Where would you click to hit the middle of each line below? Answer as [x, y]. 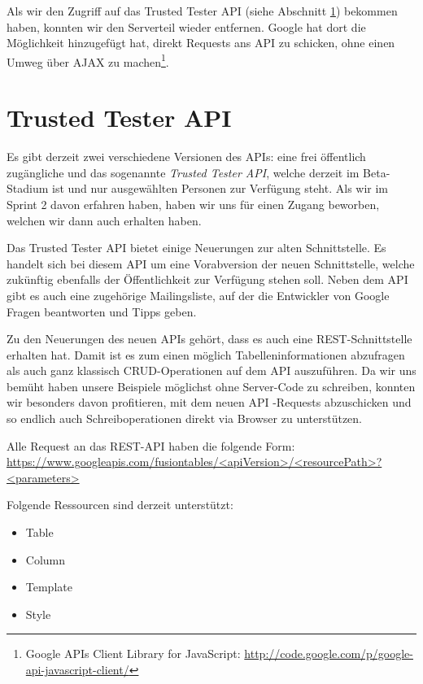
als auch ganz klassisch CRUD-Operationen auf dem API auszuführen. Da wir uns [211, 370]
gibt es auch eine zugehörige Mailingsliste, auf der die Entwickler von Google [198, 295]
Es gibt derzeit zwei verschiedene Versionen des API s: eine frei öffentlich [186, 157]
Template [49, 587]
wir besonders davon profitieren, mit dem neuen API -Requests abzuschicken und [209, 402]
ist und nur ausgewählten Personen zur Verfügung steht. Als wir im [220, 188]
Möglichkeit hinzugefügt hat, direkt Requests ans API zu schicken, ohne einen [201, 43]
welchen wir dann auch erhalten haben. [104, 220]
